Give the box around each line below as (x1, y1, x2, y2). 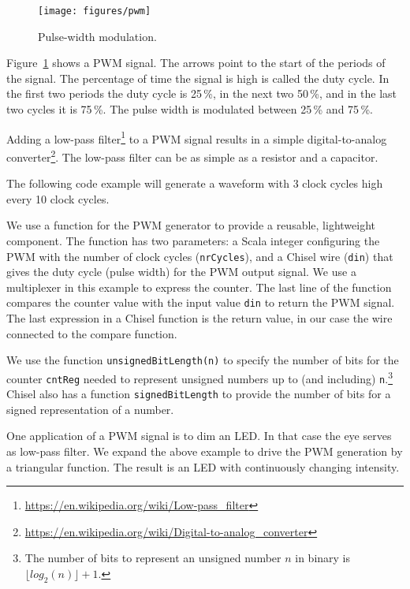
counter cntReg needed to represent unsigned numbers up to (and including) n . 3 (6, 367, 393, 386)
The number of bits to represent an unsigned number (24, 550, 281, 566)
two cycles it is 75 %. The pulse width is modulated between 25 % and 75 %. (6, 101, 373, 117)
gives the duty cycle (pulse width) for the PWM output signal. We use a (6, 263, 356, 280)
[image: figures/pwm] (38, 6, 151, 17)
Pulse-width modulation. (38, 28, 157, 44)
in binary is (295, 550, 351, 566)
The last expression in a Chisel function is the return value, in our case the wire (6, 310, 393, 326)
